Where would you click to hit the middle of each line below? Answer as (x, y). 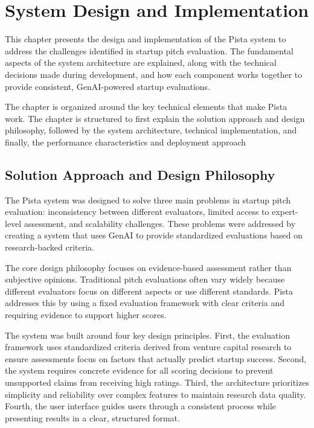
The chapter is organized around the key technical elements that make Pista (146, 107)
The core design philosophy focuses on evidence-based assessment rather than (148, 267)
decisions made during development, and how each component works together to (154, 74)
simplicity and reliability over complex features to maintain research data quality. (155, 394)
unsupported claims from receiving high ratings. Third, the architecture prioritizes (157, 382)
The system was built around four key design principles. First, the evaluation (148, 335)
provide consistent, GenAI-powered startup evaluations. (108, 86)
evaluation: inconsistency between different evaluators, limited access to (137, 212)
